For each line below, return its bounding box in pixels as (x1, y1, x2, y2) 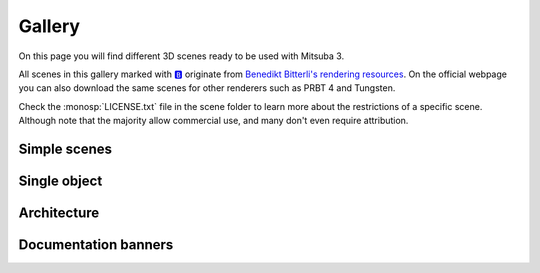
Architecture (18, 204, 100, 221)
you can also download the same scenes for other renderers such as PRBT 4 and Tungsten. (18, 82, 396, 94)
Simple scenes (18, 140, 112, 157)
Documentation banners (18, 236, 174, 253)
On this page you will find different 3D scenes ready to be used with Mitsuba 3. (18, 50, 345, 62)
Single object (18, 172, 103, 189)
